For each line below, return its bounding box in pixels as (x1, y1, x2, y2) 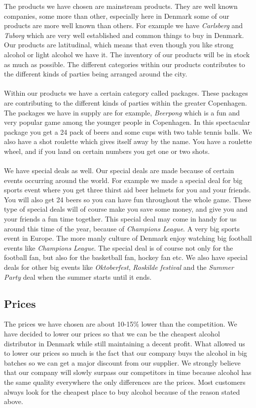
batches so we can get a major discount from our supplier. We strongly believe (4, 357, 241, 368)
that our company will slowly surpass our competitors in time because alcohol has (4, 367, 252, 377)
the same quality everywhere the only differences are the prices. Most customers (4, 376, 246, 387)
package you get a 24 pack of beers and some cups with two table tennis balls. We (4, 126, 252, 137)
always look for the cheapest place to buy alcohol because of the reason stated (4, 386, 240, 397)
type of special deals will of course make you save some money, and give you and (4, 204, 248, 214)
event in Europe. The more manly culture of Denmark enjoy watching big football (4, 233, 252, 243)
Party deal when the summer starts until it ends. (4, 271, 152, 282)
